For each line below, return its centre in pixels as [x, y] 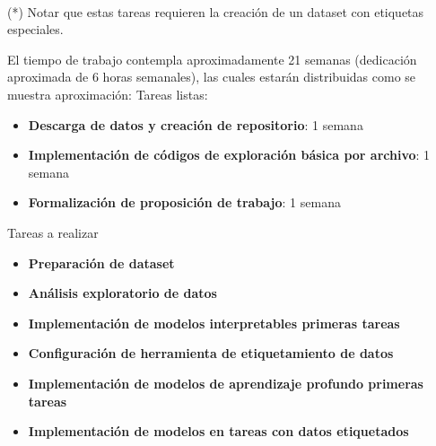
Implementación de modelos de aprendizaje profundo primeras [226, 383]
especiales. [35, 29]
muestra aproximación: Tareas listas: [108, 94]
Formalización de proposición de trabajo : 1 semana [184, 202]
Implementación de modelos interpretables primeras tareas [214, 323]
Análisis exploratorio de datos [122, 293]
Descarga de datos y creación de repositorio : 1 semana [196, 124]
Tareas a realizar [53, 232]
